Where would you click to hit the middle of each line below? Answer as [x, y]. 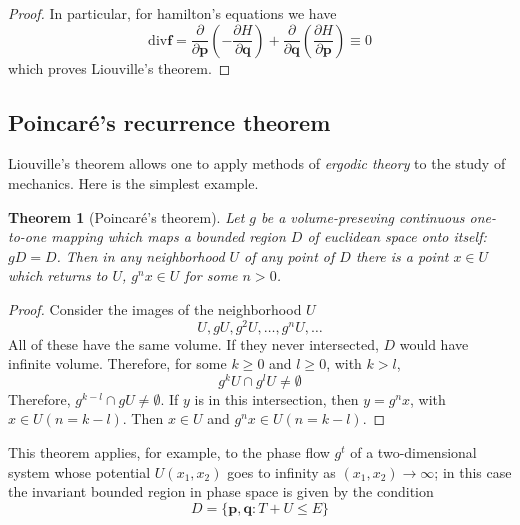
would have [434, 343]
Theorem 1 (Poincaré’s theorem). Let [126, 216]
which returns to [58, 275]
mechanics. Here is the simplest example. [133, 182]
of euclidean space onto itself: [397, 236]
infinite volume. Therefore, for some [117, 363]
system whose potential [79, 471]
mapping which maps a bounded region [168, 236]
